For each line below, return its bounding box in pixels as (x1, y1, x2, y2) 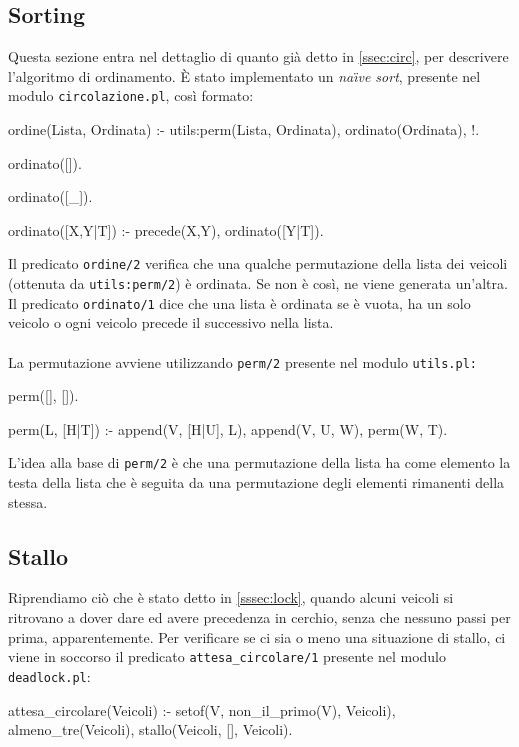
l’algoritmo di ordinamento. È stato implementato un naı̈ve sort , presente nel (8, 65, 481, 86)
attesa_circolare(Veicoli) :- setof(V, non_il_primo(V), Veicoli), (8, 699, 396, 720)
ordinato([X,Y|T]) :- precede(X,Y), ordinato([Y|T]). (8, 219, 324, 240)
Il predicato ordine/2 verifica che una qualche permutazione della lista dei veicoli (8, 253, 508, 274)
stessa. (8, 491, 48, 512)
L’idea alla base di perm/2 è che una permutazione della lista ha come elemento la (8, 452, 511, 473)
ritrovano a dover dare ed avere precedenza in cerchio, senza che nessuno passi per (8, 607, 511, 628)
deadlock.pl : (8, 665, 91, 686)
